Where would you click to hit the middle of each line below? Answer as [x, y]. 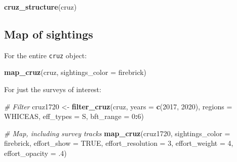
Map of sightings [49, 34]
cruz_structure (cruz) [41, 7]
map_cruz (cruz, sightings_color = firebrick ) [75, 72]
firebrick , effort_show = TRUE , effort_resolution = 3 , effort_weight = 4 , [119, 143]
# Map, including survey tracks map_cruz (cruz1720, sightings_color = [117, 133]
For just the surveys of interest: [53, 89]
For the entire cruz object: [46, 55]
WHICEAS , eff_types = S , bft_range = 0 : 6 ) [74, 116]
